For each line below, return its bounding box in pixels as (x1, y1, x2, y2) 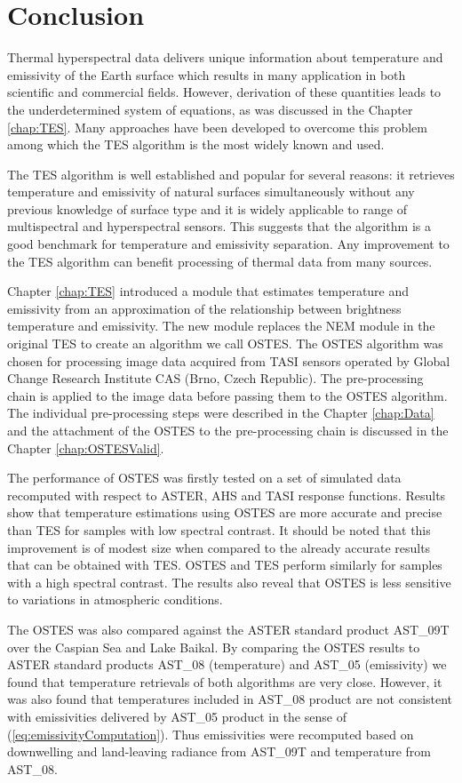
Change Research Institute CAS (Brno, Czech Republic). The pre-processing (7, 369, 424, 388)
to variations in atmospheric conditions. (7, 590, 223, 609)
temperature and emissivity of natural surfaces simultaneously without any (7, 182, 415, 201)
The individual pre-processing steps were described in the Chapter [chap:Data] (7, 403, 434, 422)
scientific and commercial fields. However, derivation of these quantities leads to (7, 83, 442, 101)
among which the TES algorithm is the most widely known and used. (7, 135, 385, 154)
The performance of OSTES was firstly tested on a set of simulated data (7, 468, 402, 487)
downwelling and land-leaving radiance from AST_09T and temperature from (7, 742, 432, 761)
